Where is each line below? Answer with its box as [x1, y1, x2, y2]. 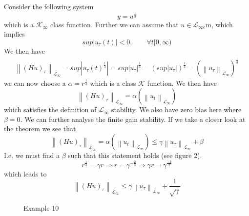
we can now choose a [4, 78, 66, 88]
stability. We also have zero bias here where [111, 104, 242, 115]
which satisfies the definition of [4, 104, 97, 115]
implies [4, 29, 25, 39]
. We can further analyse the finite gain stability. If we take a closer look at [20, 114, 246, 124]
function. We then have [147, 78, 217, 88]
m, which [206, 19, 233, 29]
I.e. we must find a [4, 150, 60, 160]
